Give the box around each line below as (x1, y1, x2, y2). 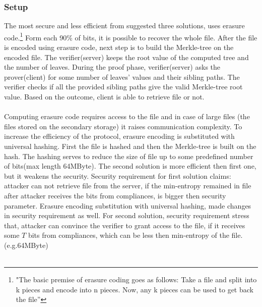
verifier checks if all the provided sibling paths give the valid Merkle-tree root (4, 81, 243, 92)
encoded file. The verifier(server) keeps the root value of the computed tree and (4, 52, 249, 62)
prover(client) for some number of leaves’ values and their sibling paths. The (4, 71, 240, 82)
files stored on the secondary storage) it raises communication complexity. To (4, 121, 242, 131)
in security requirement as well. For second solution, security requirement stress (4, 210, 249, 221)
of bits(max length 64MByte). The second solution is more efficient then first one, (4, 161, 256, 171)
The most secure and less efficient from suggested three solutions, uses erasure (4, 20, 245, 31)
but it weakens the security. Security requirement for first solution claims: (4, 170, 231, 181)
